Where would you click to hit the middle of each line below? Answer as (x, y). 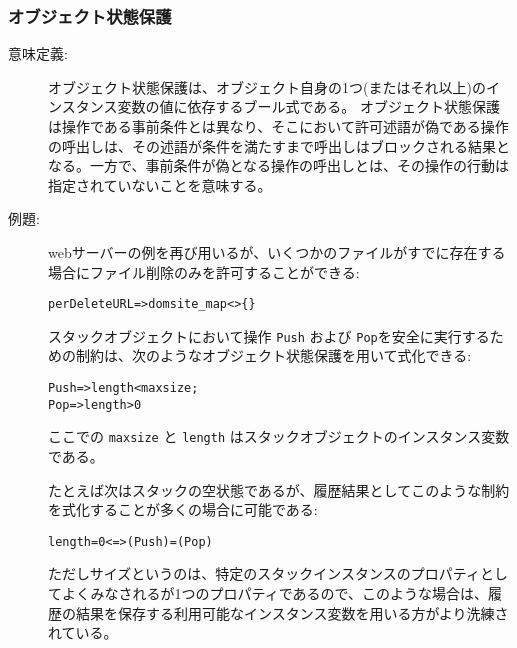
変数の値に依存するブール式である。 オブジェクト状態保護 (308, 106)
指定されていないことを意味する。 (160, 184)
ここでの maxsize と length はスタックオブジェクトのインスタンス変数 (279, 436)
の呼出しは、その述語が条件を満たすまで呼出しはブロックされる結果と (279, 145)
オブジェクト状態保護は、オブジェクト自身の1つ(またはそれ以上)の (267, 86)
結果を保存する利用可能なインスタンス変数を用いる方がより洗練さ (292, 612)
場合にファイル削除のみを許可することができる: (204, 271)
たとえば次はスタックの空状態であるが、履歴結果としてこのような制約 (279, 489)
